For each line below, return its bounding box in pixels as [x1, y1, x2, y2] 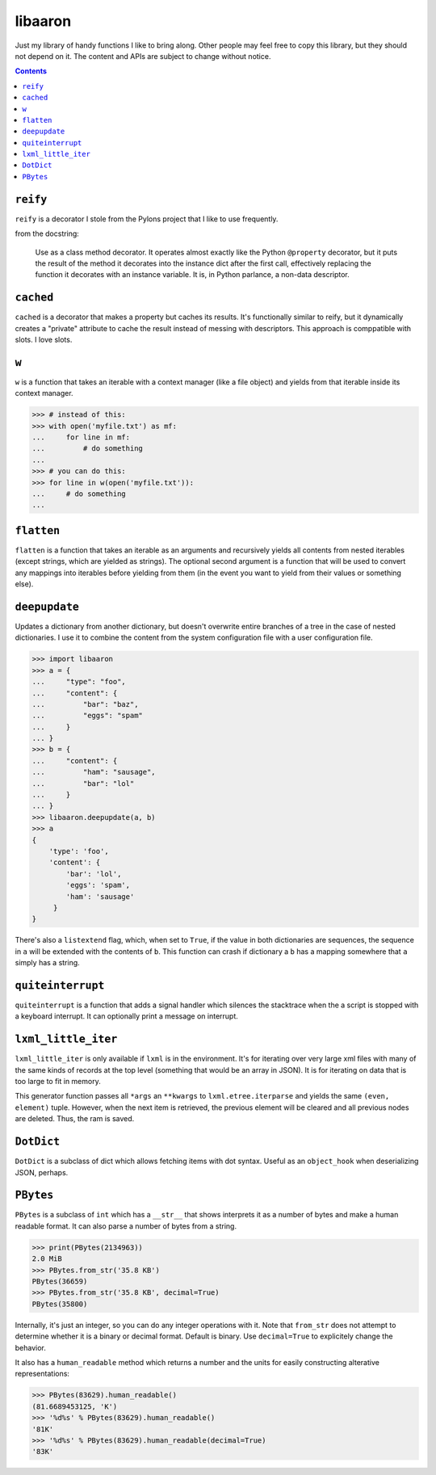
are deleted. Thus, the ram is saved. [15, 1114, 135, 1124]
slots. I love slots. [15, 335, 73, 344]
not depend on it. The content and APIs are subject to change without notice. [15, 51, 271, 61]
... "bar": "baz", [31, 700, 139, 708]
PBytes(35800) [31, 1299, 88, 1309]
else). [15, 579, 34, 589]
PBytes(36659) [31, 1277, 88, 1286]
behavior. [15, 1343, 46, 1352]
